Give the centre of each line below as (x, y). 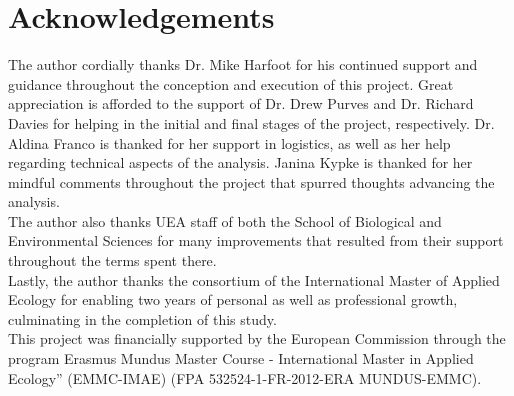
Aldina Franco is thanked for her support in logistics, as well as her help (229, 142)
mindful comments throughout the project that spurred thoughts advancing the (251, 181)
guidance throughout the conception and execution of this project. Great (231, 83)
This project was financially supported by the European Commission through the (257, 338)
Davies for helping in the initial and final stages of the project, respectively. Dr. (251, 122)
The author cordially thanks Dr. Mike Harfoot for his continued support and (243, 64)
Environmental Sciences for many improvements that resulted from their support (256, 240)
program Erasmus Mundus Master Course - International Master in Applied (241, 358)
